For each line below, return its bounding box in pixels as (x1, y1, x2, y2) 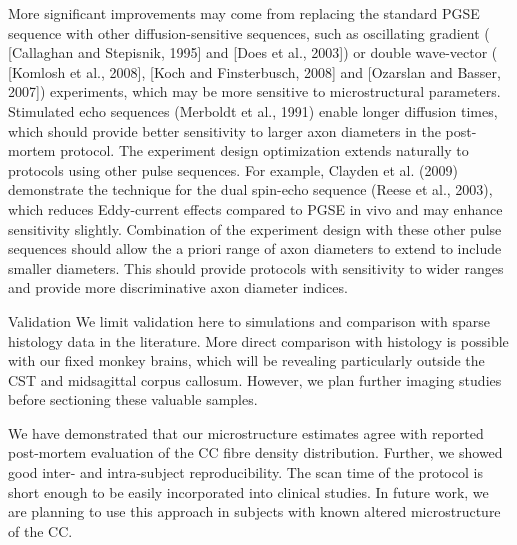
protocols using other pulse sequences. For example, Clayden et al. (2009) (8, 159, 458, 180)
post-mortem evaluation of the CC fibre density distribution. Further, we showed (8, 442, 503, 463)
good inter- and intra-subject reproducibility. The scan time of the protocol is (8, 462, 483, 483)
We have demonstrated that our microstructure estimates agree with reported (8, 422, 484, 443)
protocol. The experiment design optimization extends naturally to (60, 140, 469, 161)
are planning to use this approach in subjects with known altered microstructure (8, 501, 501, 522)
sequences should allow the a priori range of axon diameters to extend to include (8, 238, 502, 259)
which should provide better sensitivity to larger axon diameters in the (8, 120, 441, 141)
